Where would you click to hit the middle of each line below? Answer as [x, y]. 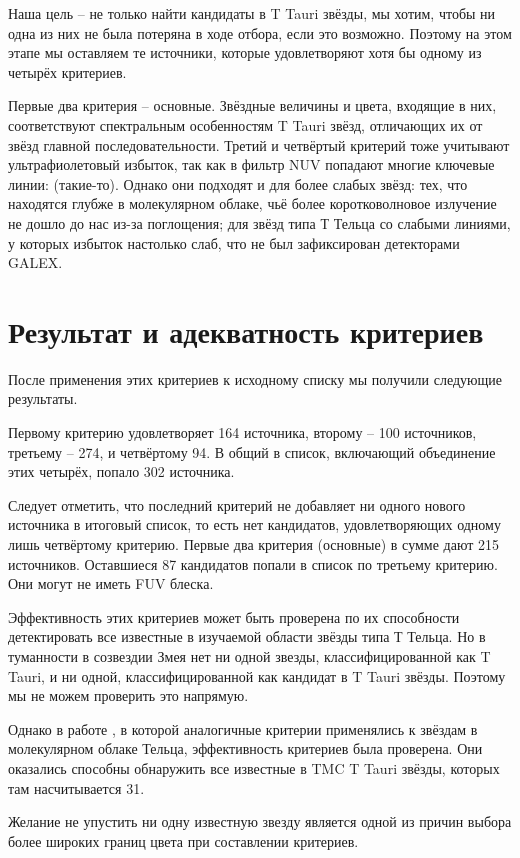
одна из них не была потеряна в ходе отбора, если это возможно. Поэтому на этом [260, 32]
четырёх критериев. [67, 71]
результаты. [43, 398]
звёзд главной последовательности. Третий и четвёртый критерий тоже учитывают [259, 144]
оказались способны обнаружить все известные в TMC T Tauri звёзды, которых [254, 767]
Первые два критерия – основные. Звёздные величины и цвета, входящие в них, [252, 105]
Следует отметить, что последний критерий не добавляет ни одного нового [237, 504]
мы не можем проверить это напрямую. [128, 695]
